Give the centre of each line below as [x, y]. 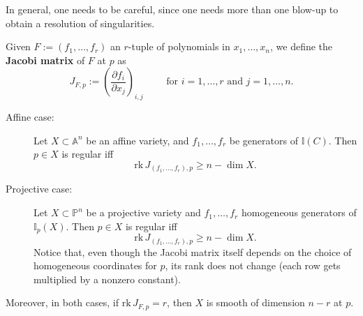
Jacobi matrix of [45, 60]
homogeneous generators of [299, 212]
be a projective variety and [143, 212]
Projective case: [39, 189]
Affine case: [30, 117]
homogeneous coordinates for [95, 265]
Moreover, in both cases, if [62, 302]
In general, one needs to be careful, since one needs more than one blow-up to [172, 9]
